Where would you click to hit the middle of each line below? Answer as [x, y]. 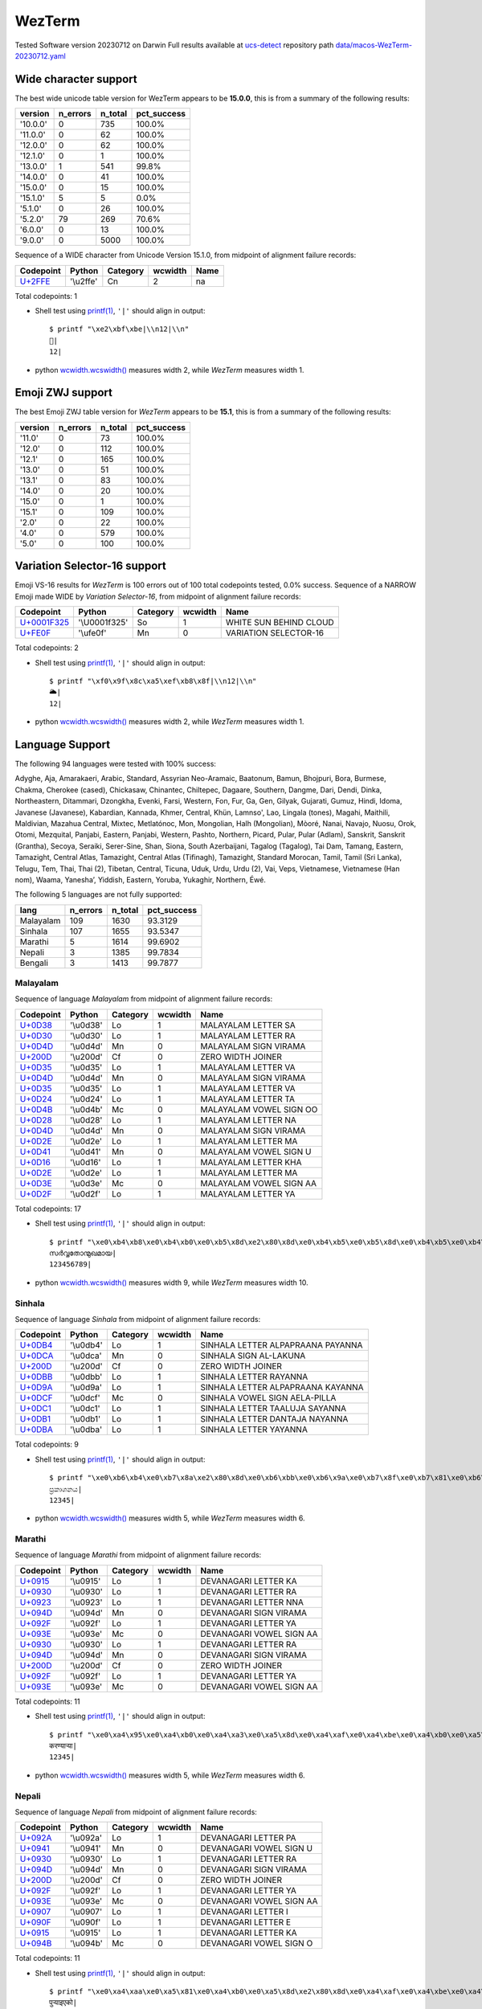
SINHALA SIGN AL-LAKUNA [253, 1356]
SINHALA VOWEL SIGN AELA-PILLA [268, 1398]
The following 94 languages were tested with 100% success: [116, 764]
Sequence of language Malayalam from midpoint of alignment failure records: [144, 999]
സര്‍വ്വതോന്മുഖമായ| [83, 1253]
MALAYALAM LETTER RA [248, 1035]
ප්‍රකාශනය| [66, 1489]
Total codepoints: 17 [48, 1209]
